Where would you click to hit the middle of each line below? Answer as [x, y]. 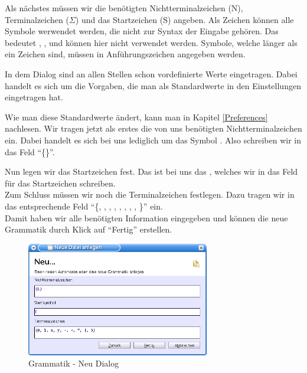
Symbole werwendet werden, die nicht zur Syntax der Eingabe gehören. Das [142, 31]
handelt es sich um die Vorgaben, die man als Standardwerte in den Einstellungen [153, 85]
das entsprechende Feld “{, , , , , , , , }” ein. [84, 206]
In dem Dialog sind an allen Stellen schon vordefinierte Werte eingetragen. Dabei [151, 73]
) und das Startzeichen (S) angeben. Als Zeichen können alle [184, 19]
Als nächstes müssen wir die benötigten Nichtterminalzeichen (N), [124, 8]
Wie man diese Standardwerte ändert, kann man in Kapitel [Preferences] [136, 117]
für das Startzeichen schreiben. [60, 183]
